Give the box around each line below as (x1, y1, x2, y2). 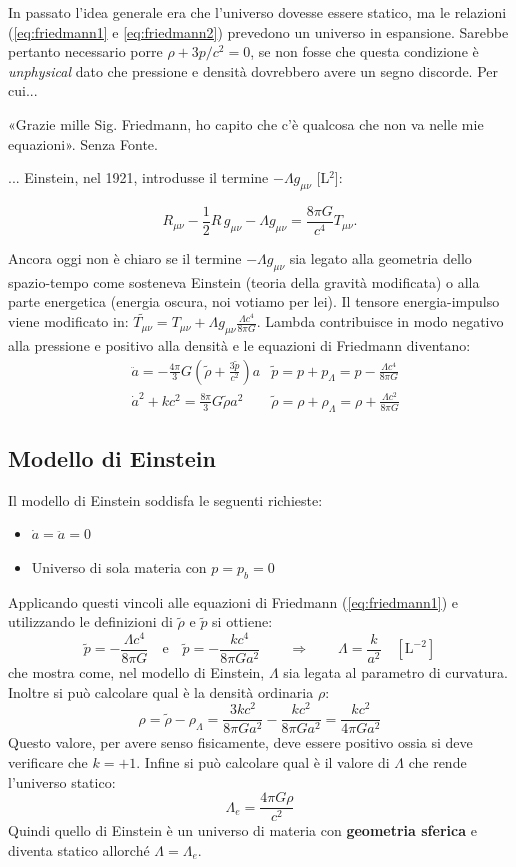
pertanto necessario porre (8, 41, 163, 62)
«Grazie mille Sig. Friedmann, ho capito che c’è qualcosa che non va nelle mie (8, 113, 484, 134)
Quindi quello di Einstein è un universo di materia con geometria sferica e (8, 820, 477, 841)
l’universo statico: (8, 771, 116, 792)
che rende (408, 751, 467, 772)
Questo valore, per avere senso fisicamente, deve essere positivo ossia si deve (8, 732, 473, 753)
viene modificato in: (8, 311, 129, 332)
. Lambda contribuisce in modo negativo (256, 311, 504, 332)
